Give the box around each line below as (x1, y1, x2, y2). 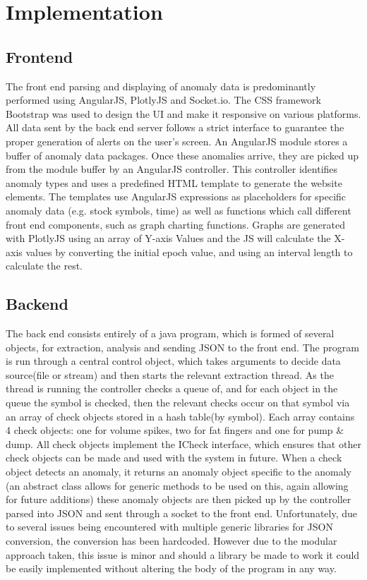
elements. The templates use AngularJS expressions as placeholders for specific (6, 189, 347, 204)
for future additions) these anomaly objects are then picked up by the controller (6, 492, 351, 507)
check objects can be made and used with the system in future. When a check (6, 450, 342, 465)
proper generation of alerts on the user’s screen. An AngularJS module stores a (6, 133, 348, 148)
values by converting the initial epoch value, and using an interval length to (25, 244, 353, 259)
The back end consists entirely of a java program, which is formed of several (6, 326, 335, 341)
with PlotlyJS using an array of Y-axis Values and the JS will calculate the (6, 231, 331, 246)
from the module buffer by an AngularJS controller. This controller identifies (6, 162, 338, 176)
